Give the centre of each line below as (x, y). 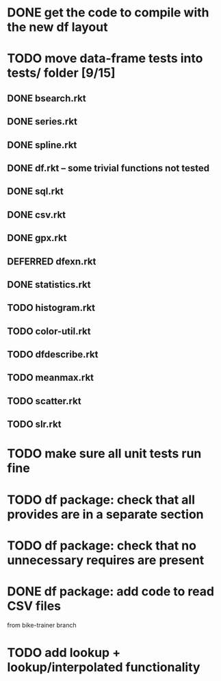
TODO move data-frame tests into (105, 59)
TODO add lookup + (64, 653)
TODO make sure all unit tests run (104, 454)
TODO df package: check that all (101, 500)
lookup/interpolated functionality (104, 667)
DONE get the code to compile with (108, 13)
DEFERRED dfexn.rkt (52, 261)
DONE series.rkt (42, 122)
